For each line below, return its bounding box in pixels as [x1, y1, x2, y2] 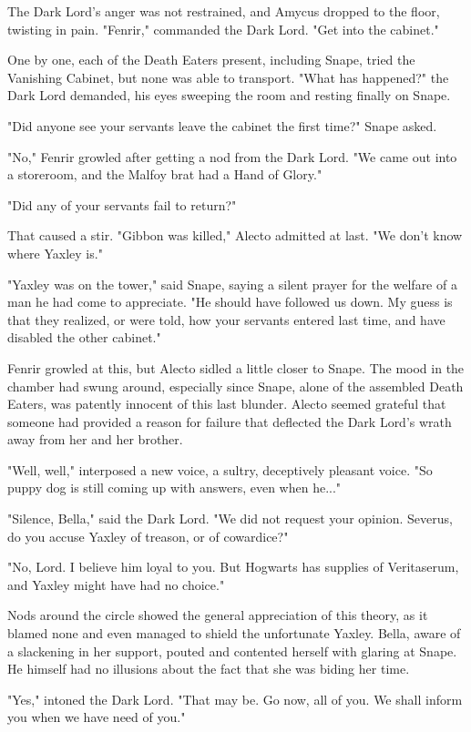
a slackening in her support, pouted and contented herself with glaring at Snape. [7, 641, 457, 660]
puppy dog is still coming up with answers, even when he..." [7, 478, 342, 497]
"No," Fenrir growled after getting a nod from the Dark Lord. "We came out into [7, 147, 457, 166]
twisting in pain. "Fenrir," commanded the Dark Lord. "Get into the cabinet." [7, 19, 439, 38]
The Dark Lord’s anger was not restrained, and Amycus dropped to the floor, [7, 2, 440, 20]
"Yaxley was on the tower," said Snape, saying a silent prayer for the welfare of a [7, 274, 457, 293]
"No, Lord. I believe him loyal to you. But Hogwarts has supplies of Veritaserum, [7, 557, 459, 576]
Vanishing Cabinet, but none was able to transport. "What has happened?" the [7, 67, 449, 86]
